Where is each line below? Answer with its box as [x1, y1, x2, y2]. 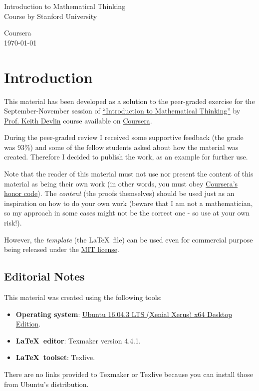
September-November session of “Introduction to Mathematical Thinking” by [4, 105, 241, 116]
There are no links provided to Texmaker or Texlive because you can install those [4, 368, 254, 379]
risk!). [4, 217, 22, 228]
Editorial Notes [4, 268, 85, 284]
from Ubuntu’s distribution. [4, 378, 89, 389]
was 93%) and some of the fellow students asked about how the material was [4, 141, 239, 152]
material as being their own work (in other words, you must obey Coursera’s [4, 178, 238, 188]
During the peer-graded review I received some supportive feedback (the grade [4, 132, 244, 142]
